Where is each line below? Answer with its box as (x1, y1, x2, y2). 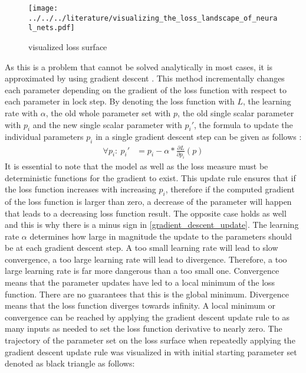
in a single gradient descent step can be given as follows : (96, 130, 302, 143)
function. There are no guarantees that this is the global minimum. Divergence (5, 287, 289, 300)
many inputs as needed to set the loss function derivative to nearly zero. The (5, 322, 282, 335)
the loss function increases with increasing (5, 183, 156, 195)
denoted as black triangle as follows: (5, 357, 135, 369)
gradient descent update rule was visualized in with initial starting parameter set (5, 345, 297, 358)
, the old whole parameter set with (45, 106, 171, 119)
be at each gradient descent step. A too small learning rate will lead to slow (5, 241, 278, 254)
